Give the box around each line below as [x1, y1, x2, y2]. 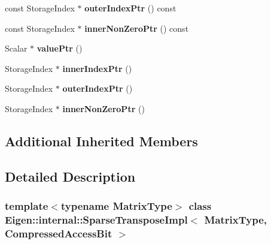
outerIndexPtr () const [84, 2, 176, 14]
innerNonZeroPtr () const [84, 22, 189, 34]
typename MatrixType [60, 198, 172, 213]
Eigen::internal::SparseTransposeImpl [5, 212, 188, 227]
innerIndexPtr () [62, 62, 132, 74]
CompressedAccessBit [5, 225, 112, 240]
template [5, 198, 48, 213]
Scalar [5, 42, 28, 55]
